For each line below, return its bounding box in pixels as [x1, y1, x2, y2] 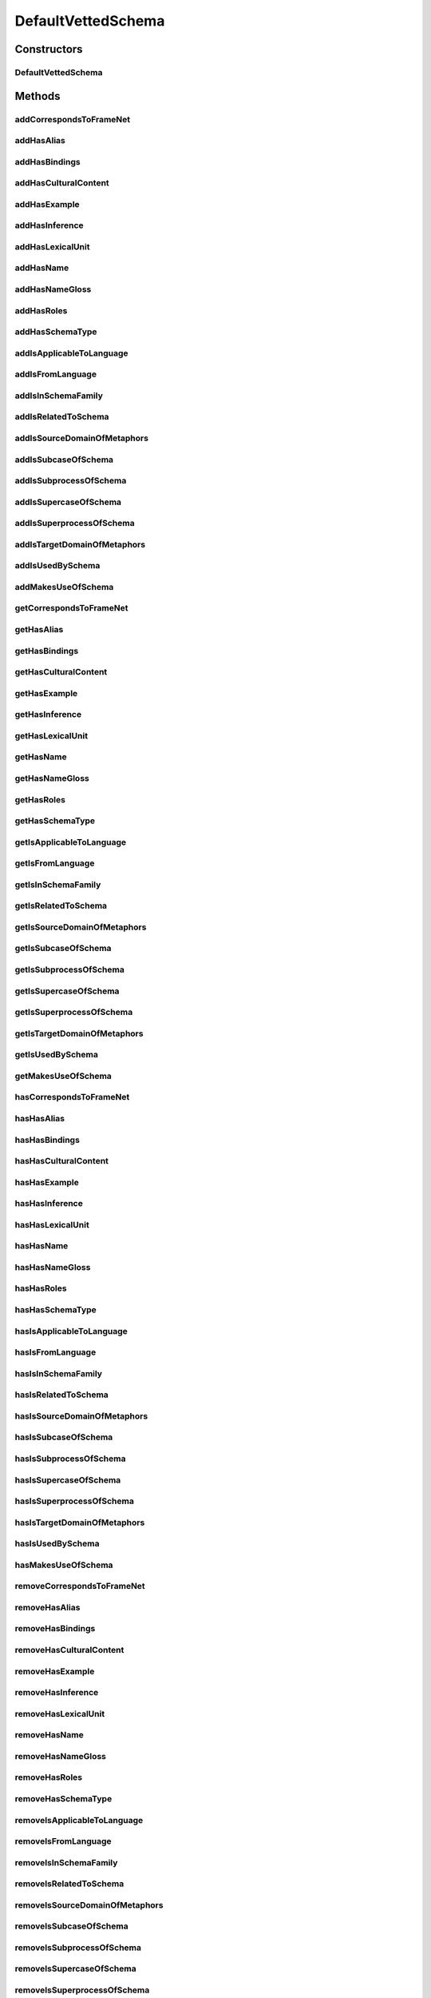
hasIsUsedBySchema [14, 1538, 100, 1550]
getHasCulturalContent [14, 667, 108, 678]
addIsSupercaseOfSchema [14, 496, 122, 507]
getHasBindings [14, 645, 79, 656]
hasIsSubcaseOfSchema [14, 1431, 113, 1443]
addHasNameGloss [14, 284, 92, 295]
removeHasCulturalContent [14, 1645, 125, 1656]
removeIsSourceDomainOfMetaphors [14, 1899, 164, 1910]
